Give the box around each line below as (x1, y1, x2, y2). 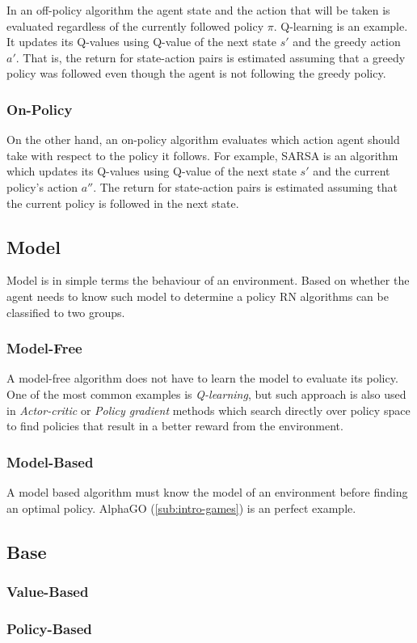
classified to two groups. (6, 303, 125, 320)
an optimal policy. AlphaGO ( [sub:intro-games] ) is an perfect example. (6, 499, 356, 516)
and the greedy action (293, 33, 401, 50)
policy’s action (6, 178, 78, 195)
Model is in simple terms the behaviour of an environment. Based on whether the (6, 272, 410, 289)
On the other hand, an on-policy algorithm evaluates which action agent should (6, 131, 400, 148)
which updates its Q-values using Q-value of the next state (6, 163, 297, 180)
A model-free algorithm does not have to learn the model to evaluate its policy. (6, 370, 398, 387)
